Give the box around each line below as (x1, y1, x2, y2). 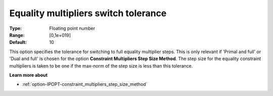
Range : (9, 32, 25, 38)
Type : (9, 25, 22, 31)
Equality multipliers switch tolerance (9, 8, 167, 19)
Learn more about (9, 72, 48, 78)
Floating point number (49, 25, 96, 31)
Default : (9, 39, 27, 45)
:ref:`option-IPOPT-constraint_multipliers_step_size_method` (22, 81, 148, 87)
